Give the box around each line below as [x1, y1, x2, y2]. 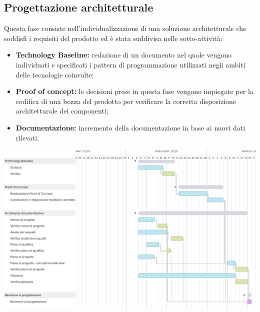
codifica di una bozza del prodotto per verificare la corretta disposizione [15, 95, 236, 106]
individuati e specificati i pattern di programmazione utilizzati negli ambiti [15, 59, 245, 69]
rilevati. [15, 132, 39, 142]
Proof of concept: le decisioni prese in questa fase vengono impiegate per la [15, 86, 253, 96]
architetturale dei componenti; [15, 105, 108, 116]
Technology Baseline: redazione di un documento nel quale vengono [15, 49, 232, 60]
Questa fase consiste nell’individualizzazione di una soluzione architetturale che [4, 23, 246, 33]
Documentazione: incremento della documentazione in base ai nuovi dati [15, 122, 245, 132]
